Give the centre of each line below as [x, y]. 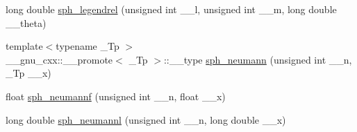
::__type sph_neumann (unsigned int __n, [258, 59]
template [24, 46]
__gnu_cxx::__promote [59, 59]
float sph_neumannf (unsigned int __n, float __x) [116, 96]
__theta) [26, 22]
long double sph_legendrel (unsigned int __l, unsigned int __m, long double [171, 9]
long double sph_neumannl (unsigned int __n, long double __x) [146, 119]
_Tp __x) [28, 73]
